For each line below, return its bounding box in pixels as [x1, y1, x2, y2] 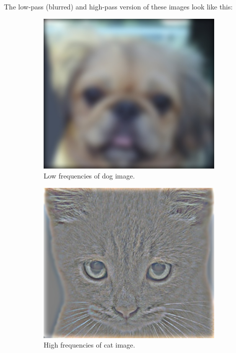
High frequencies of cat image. [44, 340, 135, 350]
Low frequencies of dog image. [44, 171, 135, 181]
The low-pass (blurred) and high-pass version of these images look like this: [4, 1, 233, 11]
